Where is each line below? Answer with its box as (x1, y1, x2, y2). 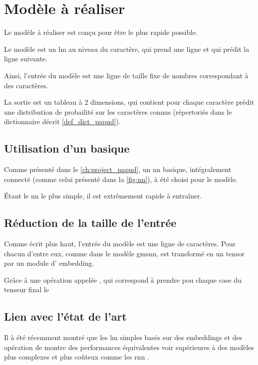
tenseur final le (4, 284, 49, 295)
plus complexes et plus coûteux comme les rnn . (4, 352, 149, 362)
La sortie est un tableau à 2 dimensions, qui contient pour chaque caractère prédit (4, 97, 255, 107)
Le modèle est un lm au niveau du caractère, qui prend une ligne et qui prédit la (4, 43, 250, 54)
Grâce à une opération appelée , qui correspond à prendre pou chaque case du (4, 274, 242, 285)
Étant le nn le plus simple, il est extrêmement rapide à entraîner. (4, 190, 202, 201)
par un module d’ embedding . (4, 258, 94, 268)
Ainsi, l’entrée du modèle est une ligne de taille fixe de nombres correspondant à (4, 70, 249, 80)
